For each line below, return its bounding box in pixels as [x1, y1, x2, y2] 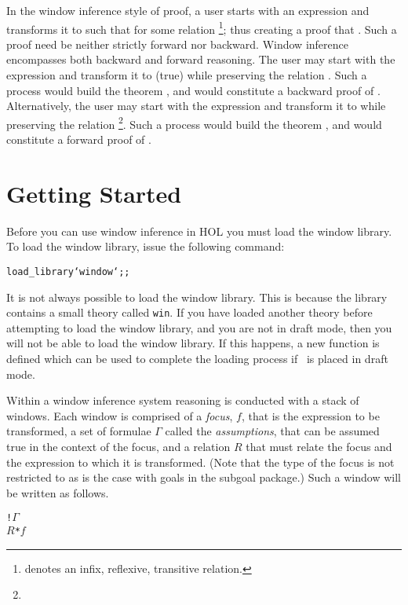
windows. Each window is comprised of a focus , [6, 407, 233, 423]
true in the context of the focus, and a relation [6, 438, 231, 455]
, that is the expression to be [241, 407, 380, 423]
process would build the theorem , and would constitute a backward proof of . [6, 82, 381, 98]
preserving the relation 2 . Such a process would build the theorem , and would [6, 113, 382, 132]
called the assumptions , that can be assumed [165, 423, 380, 439]
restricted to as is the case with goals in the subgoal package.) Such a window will [6, 469, 401, 486]
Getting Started [6, 177, 182, 209]
